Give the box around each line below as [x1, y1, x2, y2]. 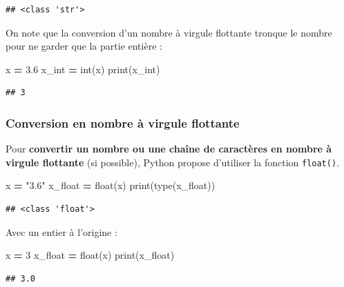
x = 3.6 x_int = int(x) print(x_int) [6, 61, 160, 76]
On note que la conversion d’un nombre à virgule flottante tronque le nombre [6, 25, 332, 39]
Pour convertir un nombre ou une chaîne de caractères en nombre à [6, 141, 332, 156]
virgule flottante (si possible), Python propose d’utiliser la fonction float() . [6, 155, 340, 169]
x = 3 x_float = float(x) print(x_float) [6, 248, 175, 262]
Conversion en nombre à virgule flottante [6, 114, 240, 131]
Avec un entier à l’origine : [6, 224, 117, 239]
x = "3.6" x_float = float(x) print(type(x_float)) [6, 178, 216, 192]
